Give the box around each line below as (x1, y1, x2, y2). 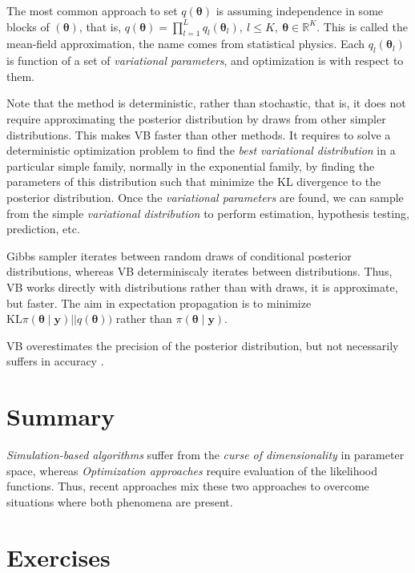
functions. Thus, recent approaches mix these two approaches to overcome (6, 478, 369, 494)
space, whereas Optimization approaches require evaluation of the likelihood (6, 462, 378, 478)
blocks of (6, 18, 50, 34)
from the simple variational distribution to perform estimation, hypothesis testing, (6, 204, 409, 221)
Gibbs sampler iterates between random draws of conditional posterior (6, 247, 352, 264)
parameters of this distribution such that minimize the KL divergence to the (6, 173, 381, 190)
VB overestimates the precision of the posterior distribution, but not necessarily (6, 337, 399, 353)
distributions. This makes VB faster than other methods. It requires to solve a (6, 126, 391, 143)
